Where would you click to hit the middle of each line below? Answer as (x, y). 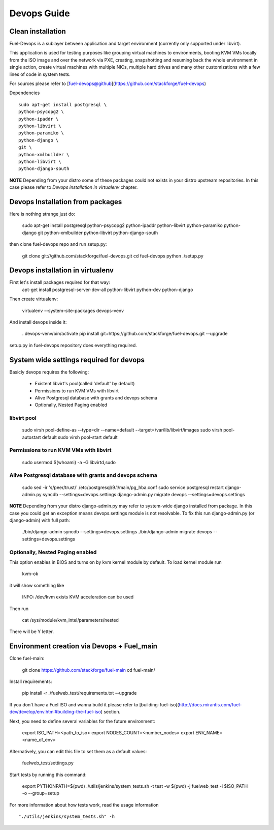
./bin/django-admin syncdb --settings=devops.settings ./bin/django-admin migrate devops (117, 532)
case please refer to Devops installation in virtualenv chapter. (74, 187)
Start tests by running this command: (48, 775)
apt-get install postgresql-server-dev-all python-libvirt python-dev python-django (108, 290)
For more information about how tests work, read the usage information (84, 805)
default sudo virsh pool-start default (80, 437)
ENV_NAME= (209, 733)
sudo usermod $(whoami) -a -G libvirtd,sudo (69, 462)
